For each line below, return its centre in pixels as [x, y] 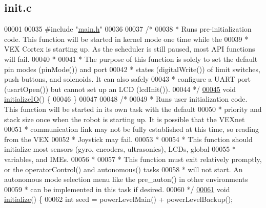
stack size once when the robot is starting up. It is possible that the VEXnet [125, 119]
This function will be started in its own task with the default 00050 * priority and [133, 109]
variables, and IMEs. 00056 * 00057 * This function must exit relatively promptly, [133, 159]
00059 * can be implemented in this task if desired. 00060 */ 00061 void [117, 189]
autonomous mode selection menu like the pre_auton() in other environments [126, 179]
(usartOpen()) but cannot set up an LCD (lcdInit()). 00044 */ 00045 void [120, 89]
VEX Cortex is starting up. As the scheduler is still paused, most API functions [130, 49]
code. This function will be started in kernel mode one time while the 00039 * [126, 39]
